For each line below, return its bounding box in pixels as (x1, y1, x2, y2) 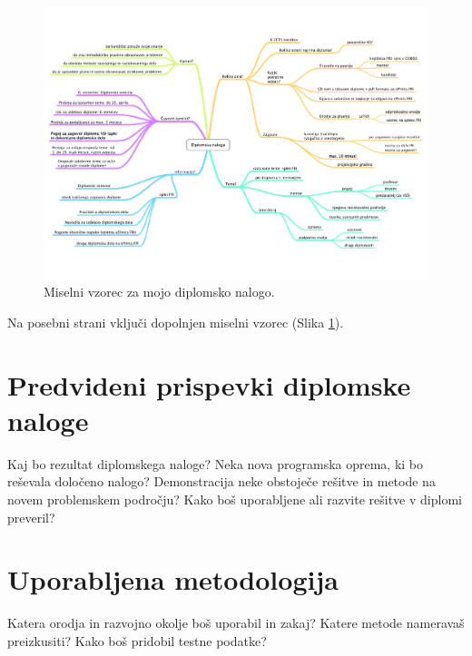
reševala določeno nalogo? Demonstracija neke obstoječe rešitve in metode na (7, 472, 436, 491)
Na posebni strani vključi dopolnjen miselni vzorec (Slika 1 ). (7, 312, 344, 331)
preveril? (7, 507, 55, 526)
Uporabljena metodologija (7, 561, 339, 598)
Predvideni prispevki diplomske (7, 366, 411, 403)
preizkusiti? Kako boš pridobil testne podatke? (7, 631, 267, 650)
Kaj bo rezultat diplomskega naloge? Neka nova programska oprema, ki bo (7, 454, 424, 473)
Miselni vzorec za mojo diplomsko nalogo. (44, 282, 275, 301)
